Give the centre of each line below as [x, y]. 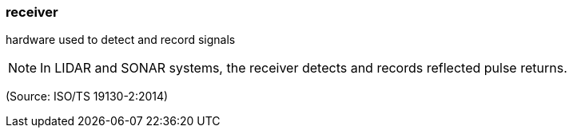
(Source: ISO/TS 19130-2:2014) [87, 97]
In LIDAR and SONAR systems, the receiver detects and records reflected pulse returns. [304, 68]
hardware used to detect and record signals [121, 40]
